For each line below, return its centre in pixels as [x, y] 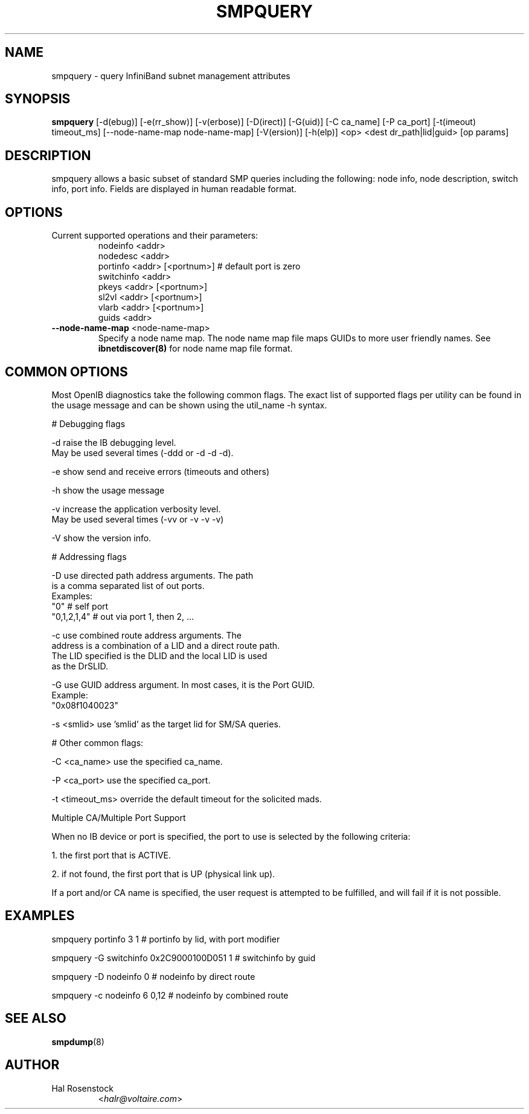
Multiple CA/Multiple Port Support [119, 817]
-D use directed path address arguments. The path [152, 575]
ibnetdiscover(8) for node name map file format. [195, 349]
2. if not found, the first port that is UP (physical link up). [163, 874]
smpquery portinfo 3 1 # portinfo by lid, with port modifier [166, 939]
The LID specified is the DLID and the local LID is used [159, 655]
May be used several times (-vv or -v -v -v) [138, 519]
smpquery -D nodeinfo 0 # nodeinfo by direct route [153, 976]
